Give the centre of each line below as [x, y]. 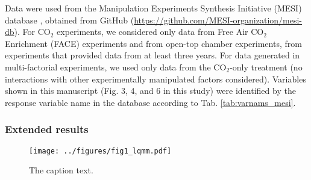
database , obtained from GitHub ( [70, 20]
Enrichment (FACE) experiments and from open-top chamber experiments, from [153, 43]
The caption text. [61, 170]
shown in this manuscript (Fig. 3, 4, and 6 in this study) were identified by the [150, 91]
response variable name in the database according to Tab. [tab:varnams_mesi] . [150, 102]
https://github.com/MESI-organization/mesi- [218, 20]
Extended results [47, 129]
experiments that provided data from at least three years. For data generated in [152, 55]
